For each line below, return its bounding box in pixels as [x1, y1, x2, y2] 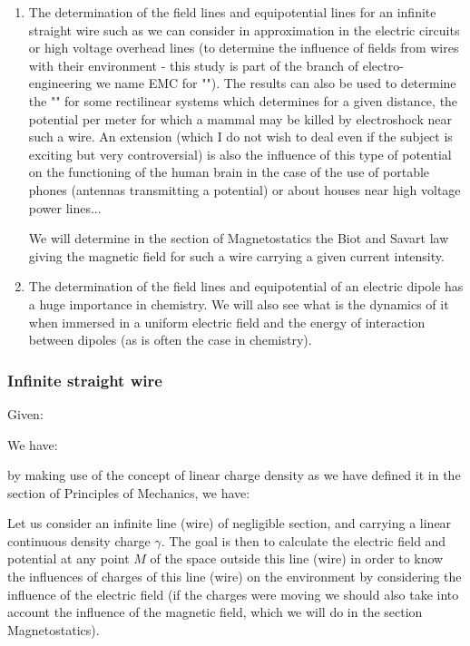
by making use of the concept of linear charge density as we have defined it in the [7, 465, 461, 484]
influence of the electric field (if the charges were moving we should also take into [7, 584, 459, 603]
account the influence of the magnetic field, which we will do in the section [7, 602, 423, 622]
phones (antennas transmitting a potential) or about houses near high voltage [28, 180, 461, 199]
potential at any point [7, 549, 130, 568]
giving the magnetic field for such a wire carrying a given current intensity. [28, 246, 445, 265]
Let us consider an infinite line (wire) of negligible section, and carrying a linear [7, 514, 452, 533]
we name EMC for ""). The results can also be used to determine [95, 73, 456, 93]
